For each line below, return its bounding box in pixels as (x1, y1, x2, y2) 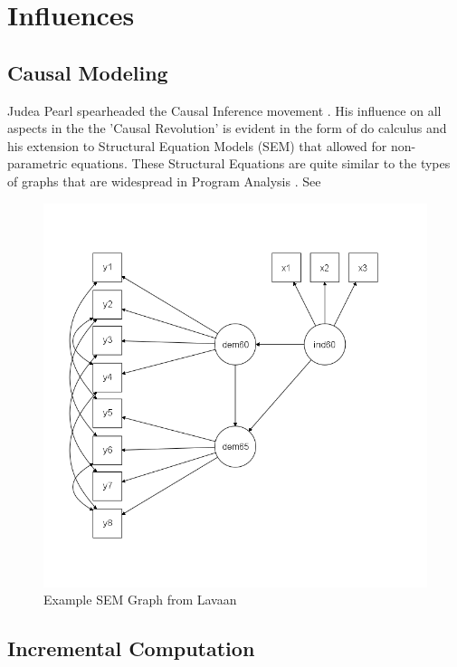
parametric (7, 154, 68, 173)
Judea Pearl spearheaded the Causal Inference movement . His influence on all (7, 100, 442, 119)
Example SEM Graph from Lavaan (43, 590, 237, 609)
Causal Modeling (7, 58, 168, 86)
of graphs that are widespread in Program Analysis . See (7, 171, 321, 190)
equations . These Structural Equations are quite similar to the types (71, 154, 451, 173)
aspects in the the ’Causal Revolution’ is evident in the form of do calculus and (7, 119, 447, 138)
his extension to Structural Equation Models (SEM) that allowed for (7, 136, 387, 155)
